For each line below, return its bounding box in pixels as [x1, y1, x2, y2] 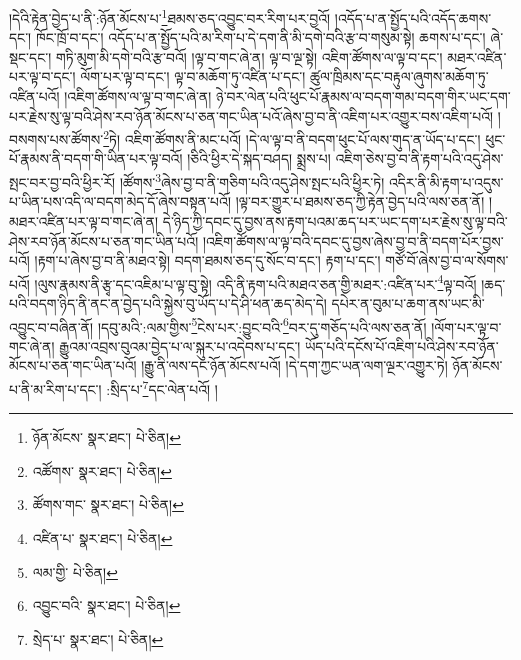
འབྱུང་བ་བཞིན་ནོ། [9, 316, 94, 337]
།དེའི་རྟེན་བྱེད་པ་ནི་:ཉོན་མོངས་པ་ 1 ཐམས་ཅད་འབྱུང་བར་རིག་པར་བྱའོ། [9, 5, 331, 28]
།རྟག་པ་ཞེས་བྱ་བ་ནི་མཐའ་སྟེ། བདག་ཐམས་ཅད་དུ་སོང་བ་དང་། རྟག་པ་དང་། [34, 250, 381, 271]
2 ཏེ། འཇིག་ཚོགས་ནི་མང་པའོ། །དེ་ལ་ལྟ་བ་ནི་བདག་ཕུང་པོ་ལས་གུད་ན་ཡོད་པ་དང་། [103, 126, 481, 149]
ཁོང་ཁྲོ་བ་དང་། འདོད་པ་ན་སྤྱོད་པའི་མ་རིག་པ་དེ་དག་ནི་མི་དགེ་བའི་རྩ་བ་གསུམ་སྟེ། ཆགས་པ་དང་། [35, 27, 486, 48]
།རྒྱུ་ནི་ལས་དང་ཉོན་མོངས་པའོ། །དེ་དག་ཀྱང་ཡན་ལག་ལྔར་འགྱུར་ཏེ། [141, 355, 448, 376]
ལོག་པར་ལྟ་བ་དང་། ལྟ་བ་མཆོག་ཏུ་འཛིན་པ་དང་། [80, 66, 306, 87]
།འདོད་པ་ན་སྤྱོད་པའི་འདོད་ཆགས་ [334, 7, 492, 28]
